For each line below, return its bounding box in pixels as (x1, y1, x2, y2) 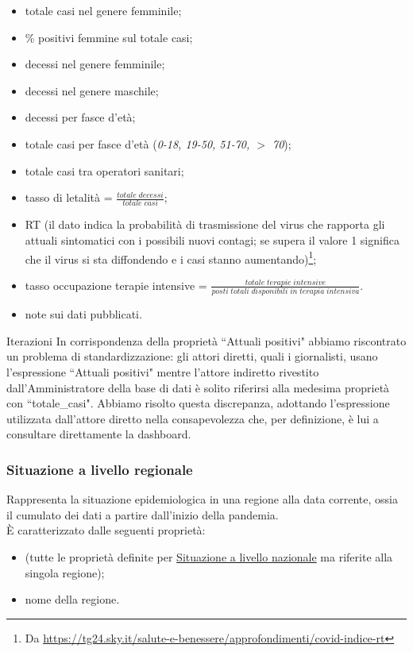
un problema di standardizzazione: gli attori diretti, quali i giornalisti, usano (6, 348, 378, 365)
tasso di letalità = (25, 189, 113, 206)
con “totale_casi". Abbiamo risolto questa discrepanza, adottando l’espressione (6, 395, 390, 411)
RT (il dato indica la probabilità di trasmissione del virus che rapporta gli (25, 216, 385, 233)
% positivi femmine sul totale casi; (25, 29, 193, 45)
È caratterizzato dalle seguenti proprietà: (6, 522, 206, 538)
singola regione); (25, 564, 105, 581)
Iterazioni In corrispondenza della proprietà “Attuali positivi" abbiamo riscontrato (6, 332, 407, 349)
